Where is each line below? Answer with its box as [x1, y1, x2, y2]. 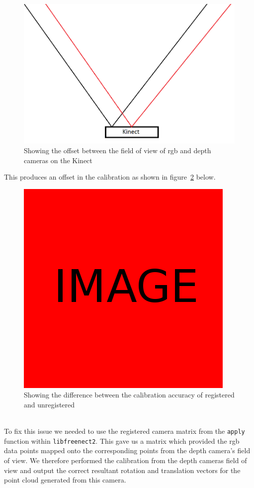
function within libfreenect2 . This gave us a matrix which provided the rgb [4, 435, 240, 446]
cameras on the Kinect [24, 155, 92, 165]
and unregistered [24, 399, 75, 409]
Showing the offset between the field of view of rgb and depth [24, 145, 211, 156]
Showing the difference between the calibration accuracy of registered [24, 390, 235, 400]
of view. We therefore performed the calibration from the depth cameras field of [4, 455, 247, 466]
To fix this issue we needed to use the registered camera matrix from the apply [4, 426, 245, 436]
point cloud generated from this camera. [4, 475, 126, 485]
